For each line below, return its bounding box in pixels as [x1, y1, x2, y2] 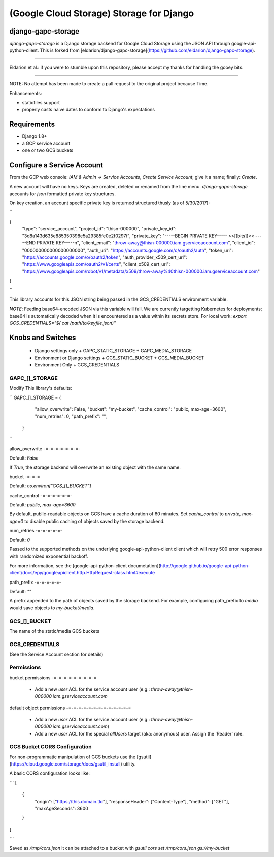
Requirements [9, 120, 55, 129]
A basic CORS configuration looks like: [9, 770, 90, 776]
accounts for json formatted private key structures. [9, 191, 116, 197]
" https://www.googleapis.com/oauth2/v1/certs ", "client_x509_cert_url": [22, 261, 170, 267]
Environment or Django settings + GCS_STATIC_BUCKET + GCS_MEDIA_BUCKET [35, 355, 204, 361]
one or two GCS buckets [22, 147, 74, 154]
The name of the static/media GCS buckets [9, 628, 100, 634]
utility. [123, 761, 136, 767]
